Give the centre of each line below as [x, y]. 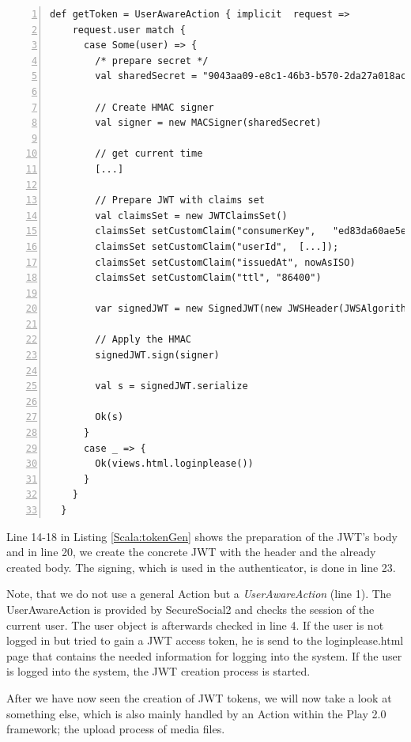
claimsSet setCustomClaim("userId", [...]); [217, 246]
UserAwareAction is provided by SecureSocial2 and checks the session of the [190, 609]
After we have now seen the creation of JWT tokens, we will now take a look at [199, 697]
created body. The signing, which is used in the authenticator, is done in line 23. [201, 567]
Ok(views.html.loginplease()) [174, 464]
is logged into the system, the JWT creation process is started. [158, 671]
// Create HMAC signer [155, 107]
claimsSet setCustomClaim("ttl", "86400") [208, 278]
